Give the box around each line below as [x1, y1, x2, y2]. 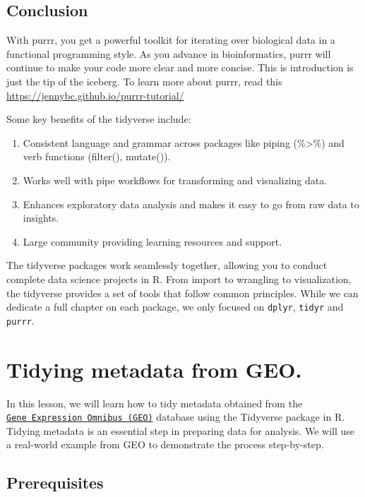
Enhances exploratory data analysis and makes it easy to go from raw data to [23, 196, 359, 211]
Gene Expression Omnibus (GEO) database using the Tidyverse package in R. [6, 409, 345, 424]
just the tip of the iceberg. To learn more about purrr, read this [6, 73, 282, 88]
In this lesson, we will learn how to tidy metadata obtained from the [6, 395, 303, 410]
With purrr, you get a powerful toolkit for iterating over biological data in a [6, 32, 335, 47]
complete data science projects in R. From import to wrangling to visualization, [6, 271, 352, 286]
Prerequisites [6, 472, 104, 493]
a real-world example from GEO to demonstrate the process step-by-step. [6, 437, 324, 452]
